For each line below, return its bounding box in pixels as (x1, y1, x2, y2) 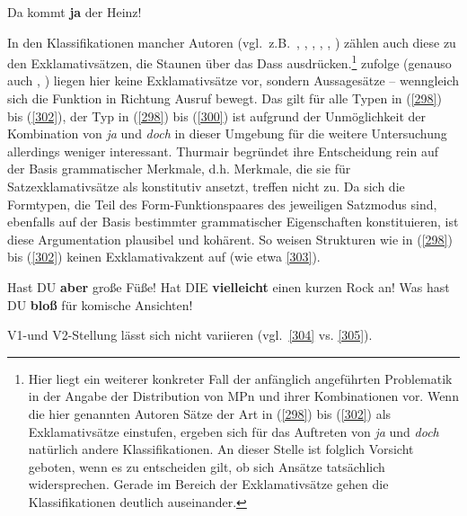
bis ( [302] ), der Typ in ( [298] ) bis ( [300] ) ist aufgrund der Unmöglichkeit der (7, 106, 427, 125)
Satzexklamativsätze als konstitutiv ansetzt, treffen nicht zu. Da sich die (7, 177, 405, 195)
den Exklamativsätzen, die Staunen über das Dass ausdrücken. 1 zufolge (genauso (7, 51, 452, 72)
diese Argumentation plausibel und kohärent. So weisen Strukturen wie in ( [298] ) (7, 229, 453, 248)
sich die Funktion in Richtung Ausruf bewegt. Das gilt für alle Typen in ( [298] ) (7, 89, 442, 108)
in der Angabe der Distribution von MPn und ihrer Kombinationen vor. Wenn (28, 387, 459, 405)
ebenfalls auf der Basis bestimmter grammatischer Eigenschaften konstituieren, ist (7, 212, 459, 231)
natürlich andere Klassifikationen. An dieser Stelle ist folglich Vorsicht (28, 440, 414, 458)
